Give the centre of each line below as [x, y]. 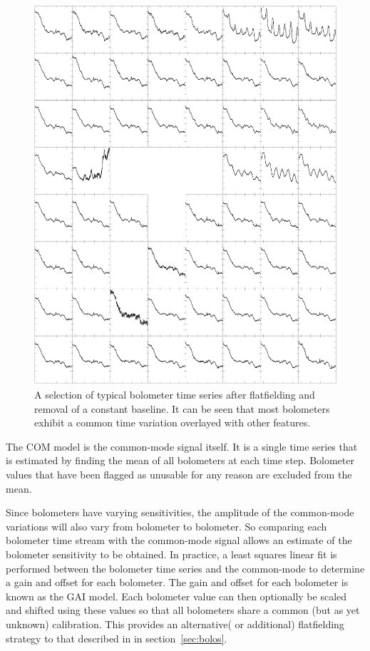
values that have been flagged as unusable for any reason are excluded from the [179, 474]
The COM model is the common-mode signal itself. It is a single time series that [182, 446]
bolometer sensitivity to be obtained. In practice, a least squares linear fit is [171, 554]
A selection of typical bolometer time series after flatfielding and [175, 395]
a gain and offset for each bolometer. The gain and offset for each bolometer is [177, 582]
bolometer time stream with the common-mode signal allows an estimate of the [179, 540]
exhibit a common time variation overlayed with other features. [173, 422]
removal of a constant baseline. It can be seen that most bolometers [182, 408]
